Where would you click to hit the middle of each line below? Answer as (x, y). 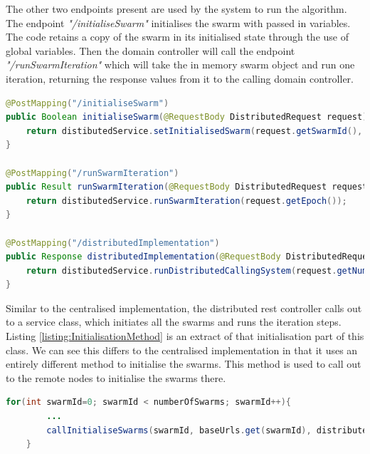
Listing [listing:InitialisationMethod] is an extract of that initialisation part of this (185, 336)
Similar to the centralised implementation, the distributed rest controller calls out (184, 308)
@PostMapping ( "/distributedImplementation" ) (113, 243)
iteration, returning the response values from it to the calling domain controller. (180, 78)
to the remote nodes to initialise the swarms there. (116, 377)
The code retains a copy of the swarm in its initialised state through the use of (177, 37)
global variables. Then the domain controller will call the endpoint (150, 50)
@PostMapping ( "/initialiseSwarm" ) (88, 103)
